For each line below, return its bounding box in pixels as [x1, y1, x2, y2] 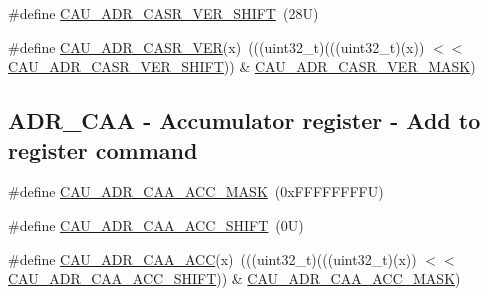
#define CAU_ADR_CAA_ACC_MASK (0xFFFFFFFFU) [8, 181, 384, 202]
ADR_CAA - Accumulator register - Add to [8, 105, 481, 136]
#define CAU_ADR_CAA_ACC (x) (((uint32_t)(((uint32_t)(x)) [8, 248, 417, 269]
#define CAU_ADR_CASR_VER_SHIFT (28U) [8, 3, 319, 23]
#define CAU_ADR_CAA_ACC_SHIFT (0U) [8, 214, 304, 235]
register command [8, 134, 198, 165]
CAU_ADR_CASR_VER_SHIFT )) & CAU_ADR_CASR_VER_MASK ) [8, 56, 476, 77]
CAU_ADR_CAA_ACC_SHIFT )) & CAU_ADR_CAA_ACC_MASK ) [8, 268, 461, 289]
